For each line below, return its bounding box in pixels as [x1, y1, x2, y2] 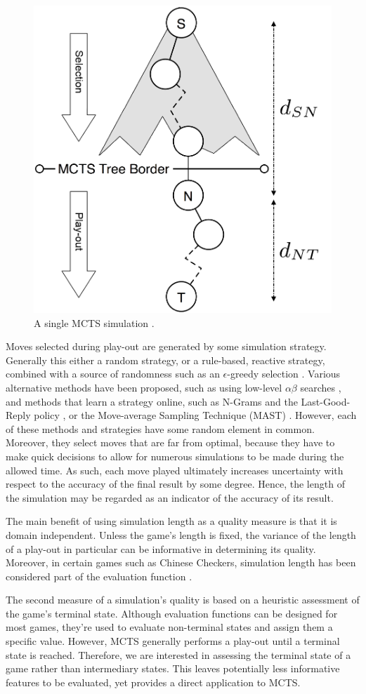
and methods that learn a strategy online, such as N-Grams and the [6, 394, 298, 408]
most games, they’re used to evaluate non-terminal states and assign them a [6, 620, 333, 634]
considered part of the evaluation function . [6, 568, 192, 583]
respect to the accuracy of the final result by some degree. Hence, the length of [6, 476, 345, 491]
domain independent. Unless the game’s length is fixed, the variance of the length [6, 527, 356, 542]
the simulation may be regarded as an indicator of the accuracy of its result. [6, 490, 334, 505]
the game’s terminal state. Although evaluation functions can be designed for [6, 606, 338, 620]
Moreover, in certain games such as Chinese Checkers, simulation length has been [6, 555, 356, 570]
